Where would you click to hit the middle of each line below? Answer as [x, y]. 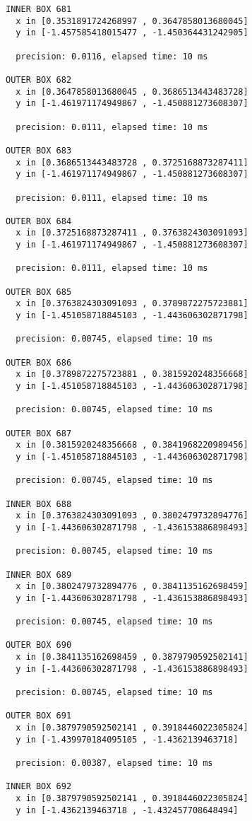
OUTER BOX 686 [39, 362]
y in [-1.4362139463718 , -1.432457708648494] [127, 810]
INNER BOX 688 [39, 504]
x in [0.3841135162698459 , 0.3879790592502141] [132, 657]
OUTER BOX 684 [39, 221]
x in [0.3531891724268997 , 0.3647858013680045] [132, 21]
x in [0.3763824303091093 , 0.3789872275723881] [132, 304]
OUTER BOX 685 [39, 292]
